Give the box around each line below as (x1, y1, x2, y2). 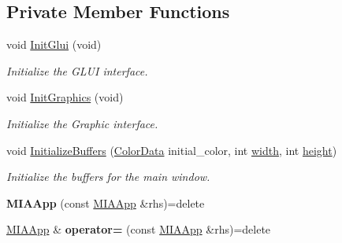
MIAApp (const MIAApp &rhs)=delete (6, 194, 205, 211)
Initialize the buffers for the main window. (6, 168, 210, 185)
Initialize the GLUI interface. (6, 62, 148, 79)
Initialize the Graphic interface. (6, 115, 158, 131)
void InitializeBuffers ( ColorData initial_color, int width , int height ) (6, 142, 337, 158)
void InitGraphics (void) (6, 89, 124, 105)
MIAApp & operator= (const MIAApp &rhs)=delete (6, 221, 271, 237)
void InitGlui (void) (6, 36, 102, 53)
